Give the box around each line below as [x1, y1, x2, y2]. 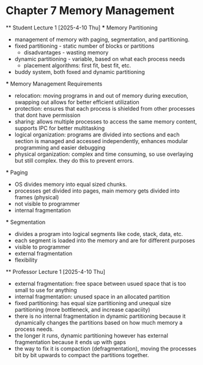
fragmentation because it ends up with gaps [14, 338, 127, 345]
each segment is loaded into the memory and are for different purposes [14, 237, 195, 244]
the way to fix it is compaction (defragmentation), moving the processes [14, 345, 197, 352]
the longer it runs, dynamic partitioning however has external [14, 331, 169, 339]
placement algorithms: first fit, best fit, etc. [23, 62, 131, 69]
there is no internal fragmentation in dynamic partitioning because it [14, 312, 186, 320]
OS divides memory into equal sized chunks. [14, 180, 127, 188]
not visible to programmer [14, 200, 80, 207]
